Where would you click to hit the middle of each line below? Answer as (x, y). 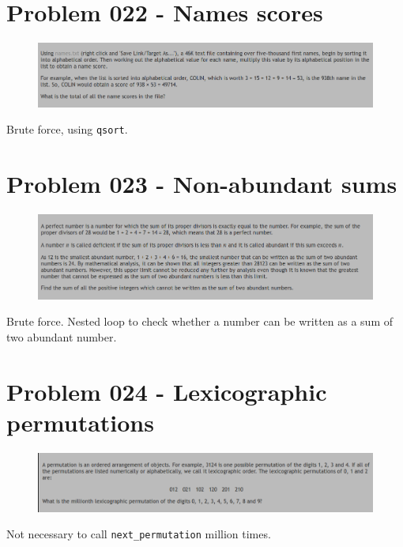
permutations (80, 422)
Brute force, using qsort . (67, 129)
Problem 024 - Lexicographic (167, 391)
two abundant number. (62, 337)
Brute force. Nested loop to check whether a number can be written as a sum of (200, 321)
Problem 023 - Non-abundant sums (202, 184)
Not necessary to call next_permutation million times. (139, 534)
